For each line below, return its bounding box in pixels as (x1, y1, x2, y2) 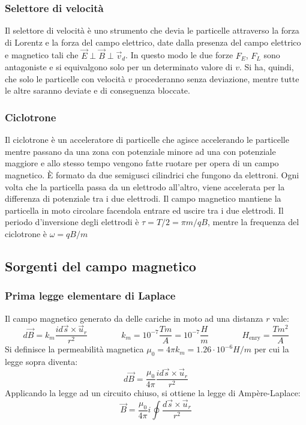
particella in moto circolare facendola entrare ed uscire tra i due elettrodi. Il (5, 203, 284, 216)
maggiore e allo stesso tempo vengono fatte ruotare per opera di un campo (5, 157, 279, 169)
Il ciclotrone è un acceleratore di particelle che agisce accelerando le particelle (5, 133, 289, 146)
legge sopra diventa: (5, 355, 78, 368)
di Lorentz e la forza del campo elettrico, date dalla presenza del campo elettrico (5, 35, 301, 48)
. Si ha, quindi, (239, 61, 294, 73)
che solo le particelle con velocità (5, 72, 125, 85)
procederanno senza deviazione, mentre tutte (134, 72, 299, 85)
